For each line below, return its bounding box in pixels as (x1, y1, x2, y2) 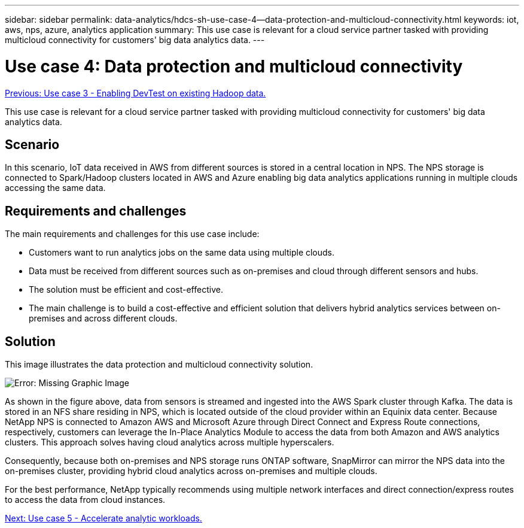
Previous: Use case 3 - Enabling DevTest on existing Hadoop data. (5, 87, 266, 98)
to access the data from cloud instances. (5, 494, 166, 505)
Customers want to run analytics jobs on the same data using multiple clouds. (29, 247, 335, 258)
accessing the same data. (5, 183, 106, 193)
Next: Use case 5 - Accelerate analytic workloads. (5, 513, 202, 524)
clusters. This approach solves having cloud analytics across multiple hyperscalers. (5, 437, 334, 448)
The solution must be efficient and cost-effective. (29, 284, 223, 295)
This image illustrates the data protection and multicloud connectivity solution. (5, 359, 313, 370)
